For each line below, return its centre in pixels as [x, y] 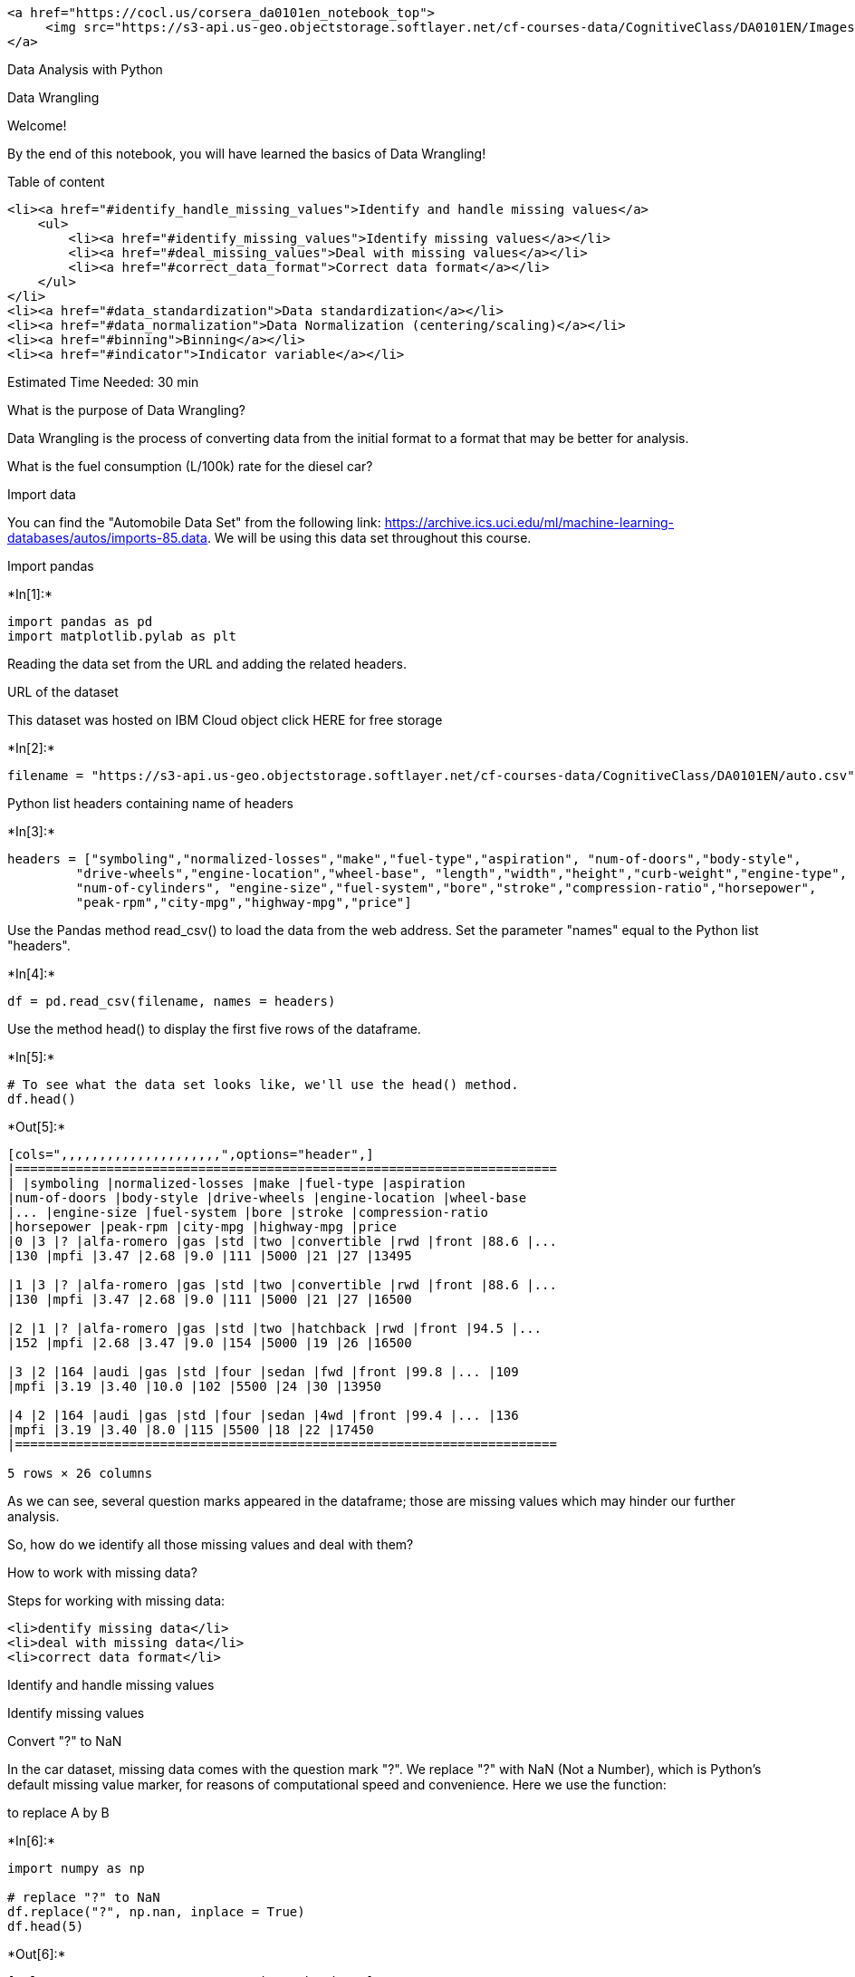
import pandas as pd [80, 622]
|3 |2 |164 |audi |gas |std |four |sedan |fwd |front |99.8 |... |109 [263, 1372]
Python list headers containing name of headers [150, 803]
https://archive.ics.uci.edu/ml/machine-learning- [529, 522]
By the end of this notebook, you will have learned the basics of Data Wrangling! [247, 154]
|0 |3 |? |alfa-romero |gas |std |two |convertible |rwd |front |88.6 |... [282, 1241]
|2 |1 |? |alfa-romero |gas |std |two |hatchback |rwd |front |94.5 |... [275, 1328]
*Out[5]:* [37, 1127]
